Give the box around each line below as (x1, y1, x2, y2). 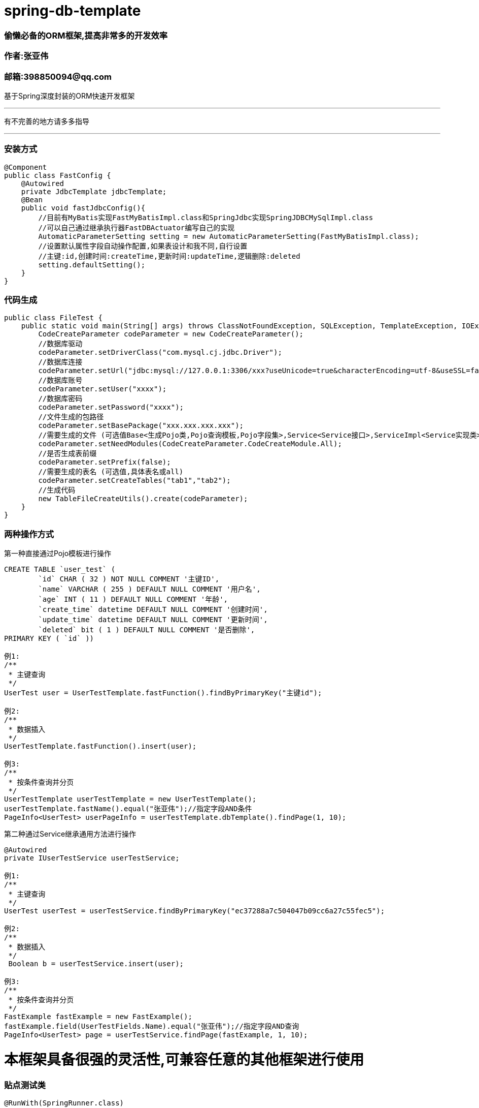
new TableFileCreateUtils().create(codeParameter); (38, 495, 248, 503)
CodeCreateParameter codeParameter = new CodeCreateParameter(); (38, 330, 304, 338)
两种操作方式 (4, 529, 54, 539)
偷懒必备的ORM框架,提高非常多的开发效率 (4, 30, 168, 41)
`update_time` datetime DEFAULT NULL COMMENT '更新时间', (38, 615, 268, 624)
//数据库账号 (38, 376, 83, 385)
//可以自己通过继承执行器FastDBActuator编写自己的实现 (38, 223, 235, 232)
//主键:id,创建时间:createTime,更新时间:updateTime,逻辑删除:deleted (38, 252, 300, 260)
